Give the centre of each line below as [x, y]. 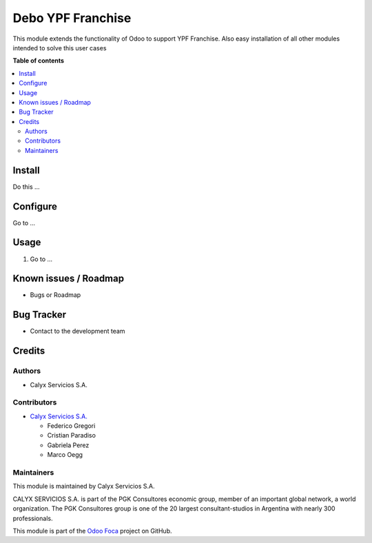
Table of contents [39, 61]
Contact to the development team [77, 331]
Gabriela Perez [68, 445]
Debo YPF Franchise [72, 18]
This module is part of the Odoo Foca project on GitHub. [92, 531]
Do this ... [27, 187]
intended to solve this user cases [60, 48]
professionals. [33, 518]
